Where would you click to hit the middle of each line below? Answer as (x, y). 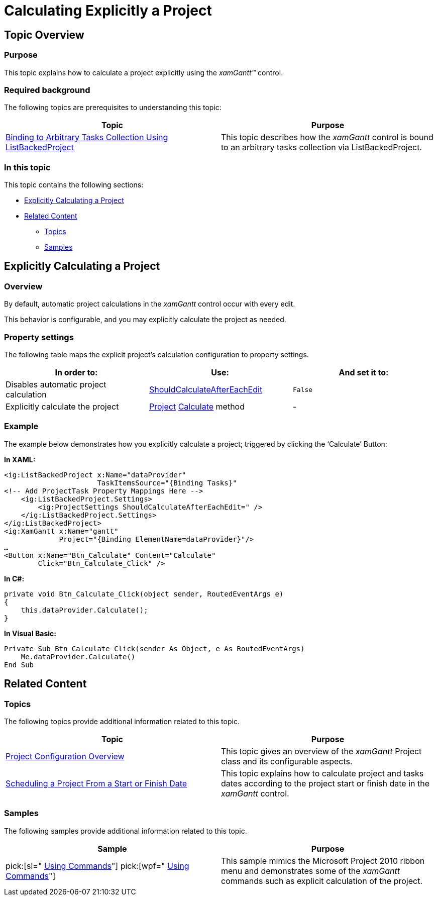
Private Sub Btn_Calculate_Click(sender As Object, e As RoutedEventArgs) (154, 648)
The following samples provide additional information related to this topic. (126, 831)
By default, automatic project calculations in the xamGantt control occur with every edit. (150, 304)
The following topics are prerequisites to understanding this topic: (113, 108)
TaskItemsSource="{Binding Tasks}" (167, 483)
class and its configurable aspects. (287, 761)
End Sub (19, 665)
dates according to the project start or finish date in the (325, 783)
